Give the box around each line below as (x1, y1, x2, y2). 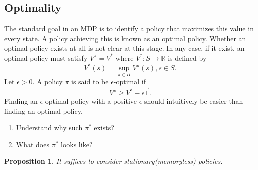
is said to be (71, 76, 109, 87)
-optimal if (113, 76, 146, 87)
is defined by (168, 52, 207, 63)
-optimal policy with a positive (43, 96, 137, 106)
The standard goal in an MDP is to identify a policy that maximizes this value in (4, 23, 254, 34)
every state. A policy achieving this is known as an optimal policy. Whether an (4, 33, 246, 43)
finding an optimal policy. (4, 105, 83, 116)
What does (16, 139, 49, 149)
